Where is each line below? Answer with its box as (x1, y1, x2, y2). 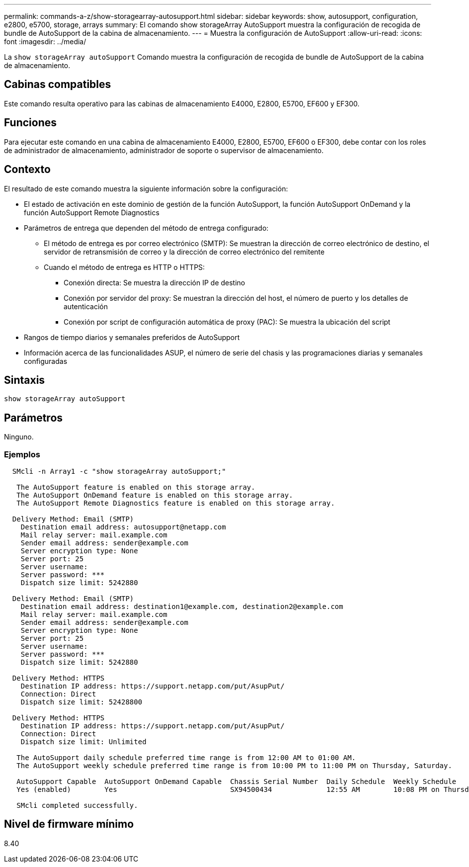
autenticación (64, 302, 108, 311)
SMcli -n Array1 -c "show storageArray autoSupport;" (12, 467, 226, 475)
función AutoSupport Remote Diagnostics (24, 208, 159, 217)
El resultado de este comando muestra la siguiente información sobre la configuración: (4, 184, 288, 193)
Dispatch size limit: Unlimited (20, 737, 147, 746)
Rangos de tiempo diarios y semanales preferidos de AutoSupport (24, 333, 240, 342)
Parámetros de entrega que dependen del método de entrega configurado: (24, 223, 269, 232)
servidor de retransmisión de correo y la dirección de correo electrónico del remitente (44, 247, 325, 256)
